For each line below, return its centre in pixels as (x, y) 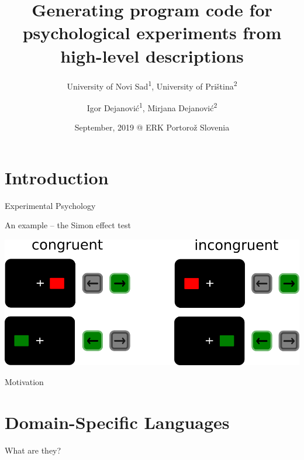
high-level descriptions (152, 55)
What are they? (33, 450)
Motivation (24, 381)
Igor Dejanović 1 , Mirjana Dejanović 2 (152, 107)
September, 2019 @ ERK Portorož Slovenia (152, 127)
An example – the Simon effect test (68, 225)
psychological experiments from (152, 32)
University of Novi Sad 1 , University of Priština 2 (152, 85)
